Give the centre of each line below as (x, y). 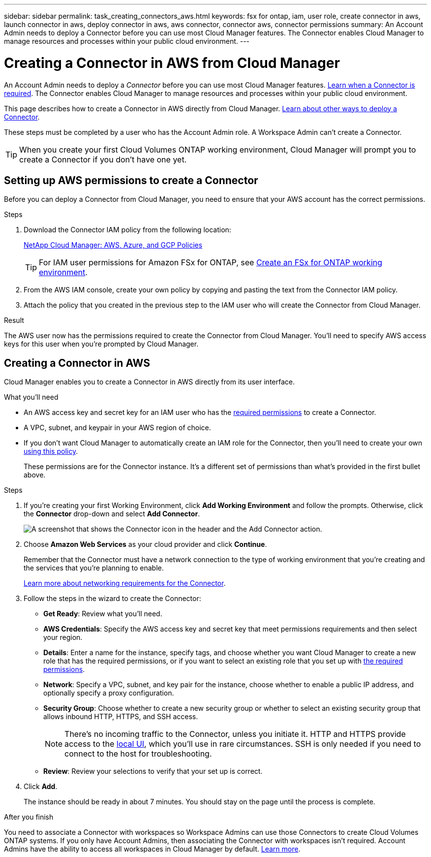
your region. (63, 637)
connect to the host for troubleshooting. (138, 754)
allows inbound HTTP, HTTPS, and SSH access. (121, 717)
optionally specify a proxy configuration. (109, 693)
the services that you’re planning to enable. (94, 568)
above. (35, 475)
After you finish (29, 817)
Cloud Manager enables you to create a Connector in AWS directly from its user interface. (150, 382)
